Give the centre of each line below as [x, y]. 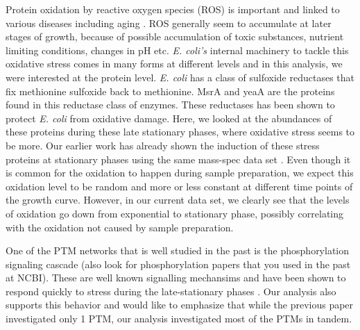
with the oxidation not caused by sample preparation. [120, 227]
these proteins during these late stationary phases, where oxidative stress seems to [180, 132]
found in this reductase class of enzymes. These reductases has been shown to [170, 105]
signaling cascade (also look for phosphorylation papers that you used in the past [178, 264]
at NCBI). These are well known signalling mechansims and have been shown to [176, 278]
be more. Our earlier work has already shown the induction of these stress [163, 145]
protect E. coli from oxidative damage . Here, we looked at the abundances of [169, 118]
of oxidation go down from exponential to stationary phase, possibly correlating [175, 213]
